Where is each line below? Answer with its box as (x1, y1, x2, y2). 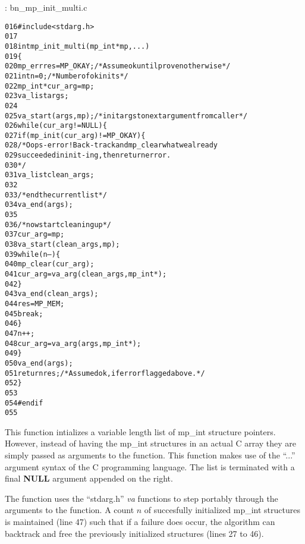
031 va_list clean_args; (5, 171, 95, 180)
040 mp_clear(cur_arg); (5, 260, 95, 269)
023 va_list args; (5, 92, 69, 100)
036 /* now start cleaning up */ (5, 220, 112, 229)
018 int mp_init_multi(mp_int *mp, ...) (5, 42, 150, 51)
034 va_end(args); (5, 200, 73, 209)
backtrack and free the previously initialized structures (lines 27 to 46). (5, 527, 264, 539)
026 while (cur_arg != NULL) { (5, 121, 107, 130)
